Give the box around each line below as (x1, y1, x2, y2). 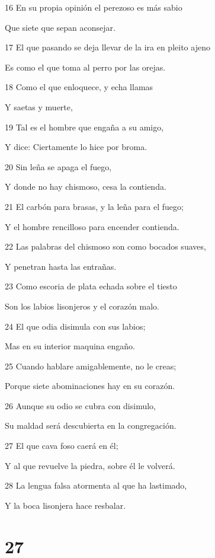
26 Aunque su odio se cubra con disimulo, (5, 399, 156, 412)
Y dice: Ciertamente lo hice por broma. (5, 141, 147, 153)
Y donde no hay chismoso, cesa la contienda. (5, 180, 166, 193)
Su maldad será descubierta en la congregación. (5, 419, 177, 432)
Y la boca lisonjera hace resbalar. (5, 499, 126, 511)
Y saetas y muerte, (5, 100, 73, 113)
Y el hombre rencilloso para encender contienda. (5, 220, 179, 232)
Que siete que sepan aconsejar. (5, 21, 115, 33)
